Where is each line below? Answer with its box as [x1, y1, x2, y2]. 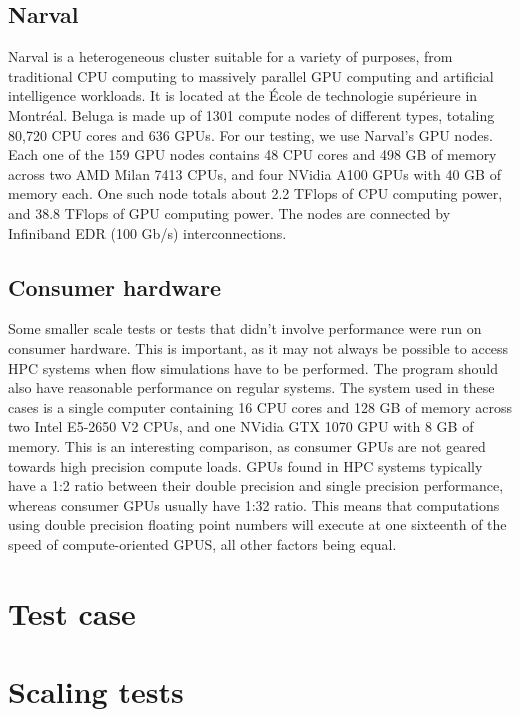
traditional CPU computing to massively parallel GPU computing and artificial [8, 65, 494, 86]
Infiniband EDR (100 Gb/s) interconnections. [8, 222, 287, 243]
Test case [8, 592, 136, 633]
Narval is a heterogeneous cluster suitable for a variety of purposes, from [8, 46, 453, 67]
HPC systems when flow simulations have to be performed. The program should [8, 357, 499, 378]
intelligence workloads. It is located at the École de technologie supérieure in [8, 85, 478, 106]
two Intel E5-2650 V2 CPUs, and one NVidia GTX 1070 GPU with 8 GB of [8, 416, 474, 437]
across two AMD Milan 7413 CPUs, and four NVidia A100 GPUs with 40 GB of [8, 163, 501, 184]
